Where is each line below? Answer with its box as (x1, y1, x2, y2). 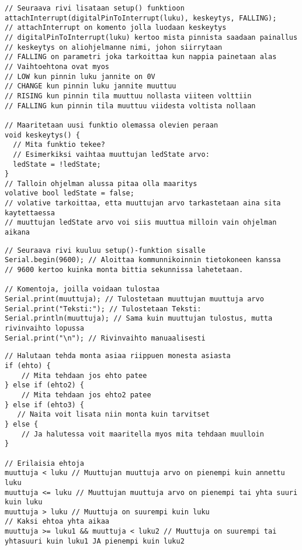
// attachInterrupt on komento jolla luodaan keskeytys (5, 23, 227, 32)
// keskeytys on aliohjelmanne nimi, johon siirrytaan (5, 43, 223, 51)
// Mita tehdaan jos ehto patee (21, 371, 147, 380)
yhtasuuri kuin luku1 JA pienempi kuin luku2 (5, 537, 185, 545)
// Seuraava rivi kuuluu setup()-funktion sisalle (5, 246, 206, 255)
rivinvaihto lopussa (5, 324, 85, 332)
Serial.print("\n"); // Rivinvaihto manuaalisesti (5, 334, 206, 342)
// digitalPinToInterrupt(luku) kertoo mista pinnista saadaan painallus (5, 33, 298, 42)
